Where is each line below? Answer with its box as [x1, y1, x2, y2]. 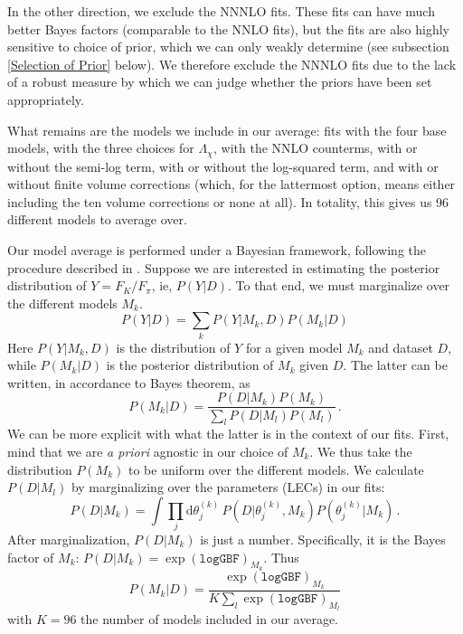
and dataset [368, 337, 433, 356]
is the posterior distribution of [106, 355, 274, 374]
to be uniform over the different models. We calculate [128, 459, 424, 478]
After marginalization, [7, 530, 130, 549]
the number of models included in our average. [80, 610, 338, 629]
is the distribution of [116, 337, 231, 356]
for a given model [245, 337, 343, 356]
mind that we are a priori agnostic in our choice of [7, 441, 288, 460]
